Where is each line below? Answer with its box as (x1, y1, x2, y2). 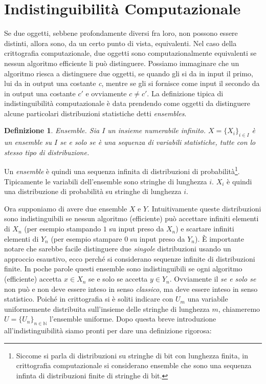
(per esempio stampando (24, 223, 101, 234)
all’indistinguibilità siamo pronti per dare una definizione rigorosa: (4, 325, 212, 336)
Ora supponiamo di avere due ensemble (4, 203, 127, 214)
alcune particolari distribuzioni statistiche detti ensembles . (4, 108, 187, 118)
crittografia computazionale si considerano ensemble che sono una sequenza (16, 360, 252, 371)
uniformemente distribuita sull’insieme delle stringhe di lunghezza (4, 303, 210, 314)
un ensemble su (4, 137, 52, 147)
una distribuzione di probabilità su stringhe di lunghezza (4, 186, 182, 197)
